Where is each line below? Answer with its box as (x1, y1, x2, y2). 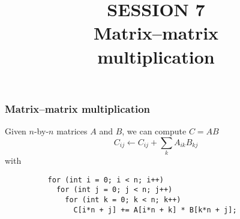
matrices (56, 125, 88, 137)
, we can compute (122, 125, 187, 137)
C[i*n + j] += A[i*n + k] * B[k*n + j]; (73, 205, 237, 214)
